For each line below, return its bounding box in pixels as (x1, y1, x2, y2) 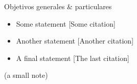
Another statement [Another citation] (16, 35, 134, 46)
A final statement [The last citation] (16, 52, 129, 63)
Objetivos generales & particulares (4, 1, 112, 11)
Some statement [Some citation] (16, 18, 116, 29)
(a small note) (4, 70, 48, 80)
